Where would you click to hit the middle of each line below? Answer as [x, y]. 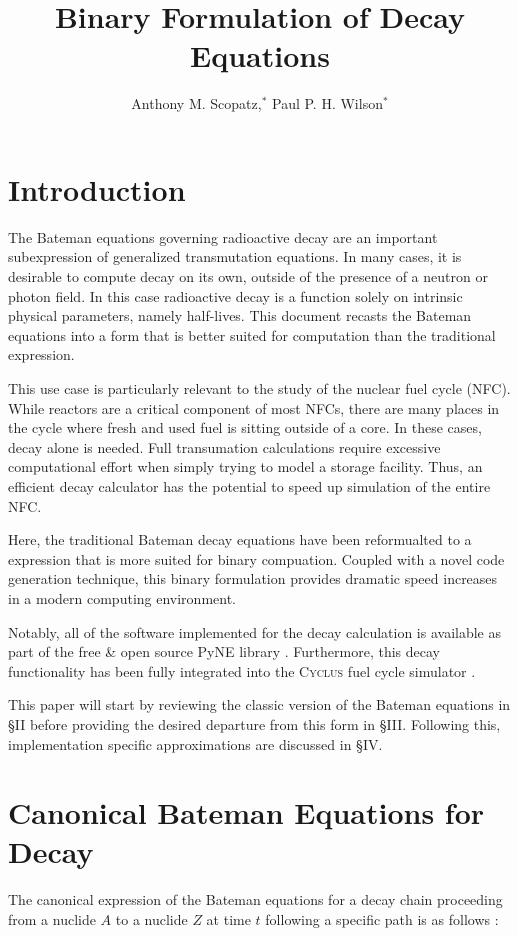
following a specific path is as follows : [382, 919]
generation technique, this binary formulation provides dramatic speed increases [253, 578]
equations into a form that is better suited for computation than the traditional [252, 334]
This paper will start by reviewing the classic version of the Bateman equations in [259, 704]
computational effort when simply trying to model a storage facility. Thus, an [245, 466]
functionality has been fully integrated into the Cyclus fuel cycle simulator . [242, 670]
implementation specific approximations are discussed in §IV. [195, 743]
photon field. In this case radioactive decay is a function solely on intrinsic [235, 295]
